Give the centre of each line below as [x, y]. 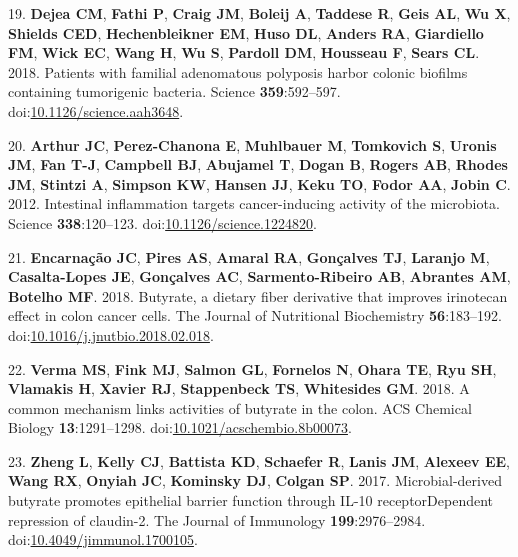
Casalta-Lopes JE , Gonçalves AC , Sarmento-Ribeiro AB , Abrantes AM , [259, 276]
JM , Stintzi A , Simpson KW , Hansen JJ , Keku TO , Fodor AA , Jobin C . [259, 183]
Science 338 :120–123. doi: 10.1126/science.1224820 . [162, 222]
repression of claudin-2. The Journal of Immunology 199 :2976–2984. [217, 519]
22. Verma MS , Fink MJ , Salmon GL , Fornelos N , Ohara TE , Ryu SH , [252, 368]
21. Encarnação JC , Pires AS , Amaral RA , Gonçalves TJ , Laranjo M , [249, 256]
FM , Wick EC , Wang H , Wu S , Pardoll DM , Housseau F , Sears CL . [244, 52]
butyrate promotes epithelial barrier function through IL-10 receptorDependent [251, 500]
